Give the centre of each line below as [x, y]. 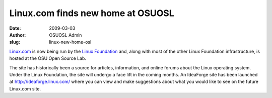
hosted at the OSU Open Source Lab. [48, 58]
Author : [18, 35]
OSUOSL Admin [65, 35]
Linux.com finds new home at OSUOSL [92, 13]
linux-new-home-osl [70, 42]
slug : [15, 42]
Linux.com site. [25, 88]
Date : [15, 28]
